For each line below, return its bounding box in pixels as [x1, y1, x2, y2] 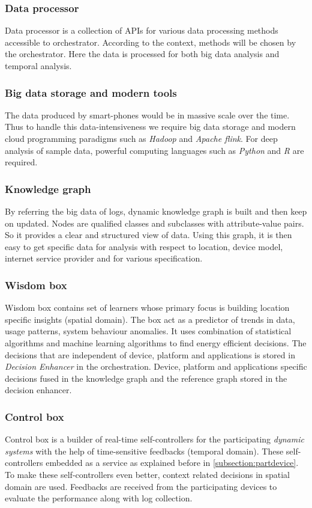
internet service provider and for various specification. [5, 252, 203, 265]
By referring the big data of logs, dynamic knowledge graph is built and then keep [5, 205, 307, 217]
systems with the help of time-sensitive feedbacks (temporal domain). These [5, 444, 284, 457]
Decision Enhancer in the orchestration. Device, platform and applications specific [5, 360, 307, 373]
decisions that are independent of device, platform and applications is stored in [5, 348, 295, 361]
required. [5, 156, 38, 168]
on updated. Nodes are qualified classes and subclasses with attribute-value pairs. [5, 216, 304, 229]
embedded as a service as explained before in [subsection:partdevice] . [46, 456, 299, 469]
